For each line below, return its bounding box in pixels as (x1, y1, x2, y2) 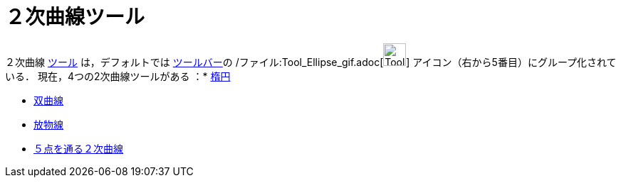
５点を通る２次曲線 (33, 142, 123, 155)
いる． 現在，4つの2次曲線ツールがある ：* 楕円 (5, 70, 231, 82)
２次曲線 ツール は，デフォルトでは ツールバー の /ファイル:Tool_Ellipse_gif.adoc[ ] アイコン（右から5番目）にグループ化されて (5, 55, 617, 68)
